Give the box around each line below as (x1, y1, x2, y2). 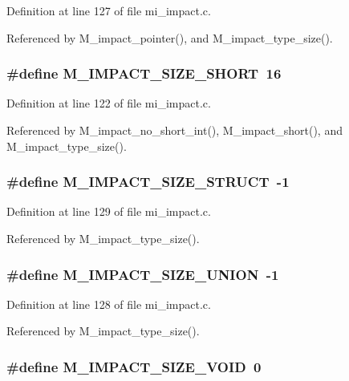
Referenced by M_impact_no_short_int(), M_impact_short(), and (6, 122, 343, 138)
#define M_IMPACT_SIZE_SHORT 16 (6, 63, 282, 83)
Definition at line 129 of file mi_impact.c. (6, 203, 211, 220)
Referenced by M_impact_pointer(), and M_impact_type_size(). (6, 29, 333, 46)
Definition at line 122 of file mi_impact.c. (6, 95, 211, 111)
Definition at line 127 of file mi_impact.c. (6, 2, 211, 18)
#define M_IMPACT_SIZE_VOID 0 (6, 356, 262, 376)
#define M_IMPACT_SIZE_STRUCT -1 (6, 172, 290, 192)
